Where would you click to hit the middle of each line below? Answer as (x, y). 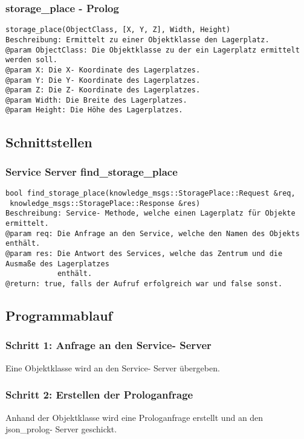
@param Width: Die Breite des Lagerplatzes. (96, 100)
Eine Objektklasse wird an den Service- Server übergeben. (113, 367)
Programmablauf (59, 316)
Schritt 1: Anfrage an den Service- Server (108, 345)
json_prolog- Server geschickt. (61, 429)
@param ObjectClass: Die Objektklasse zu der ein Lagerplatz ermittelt (153, 50)
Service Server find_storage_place (92, 171)
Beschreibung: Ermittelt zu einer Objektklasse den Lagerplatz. (137, 40)
